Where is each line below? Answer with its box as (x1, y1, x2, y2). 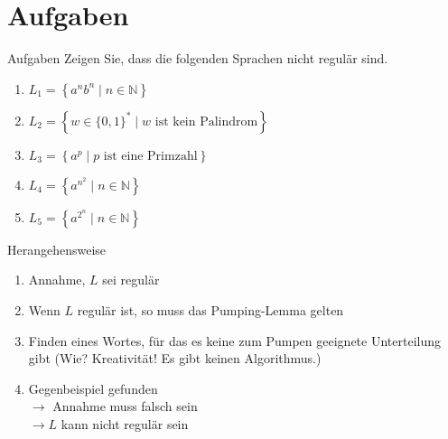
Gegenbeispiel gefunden (28, 378, 158, 397)
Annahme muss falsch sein (52, 397, 198, 416)
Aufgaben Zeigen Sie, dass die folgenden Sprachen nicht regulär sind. (7, 49, 388, 68)
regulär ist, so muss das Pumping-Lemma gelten (77, 300, 344, 319)
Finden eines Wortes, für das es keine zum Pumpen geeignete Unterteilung (28, 331, 441, 350)
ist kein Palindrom (154, 115, 258, 128)
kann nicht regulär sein (61, 414, 189, 433)
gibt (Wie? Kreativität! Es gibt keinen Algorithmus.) (28, 349, 322, 368)
